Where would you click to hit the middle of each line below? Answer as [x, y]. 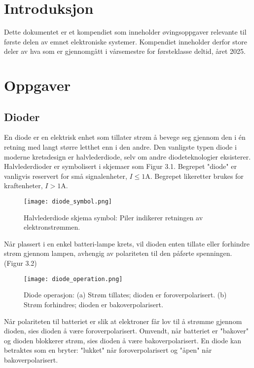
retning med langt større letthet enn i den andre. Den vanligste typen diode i [120, 147]
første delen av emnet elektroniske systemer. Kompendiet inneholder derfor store [126, 41]
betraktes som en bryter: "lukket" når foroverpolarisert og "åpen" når [108, 350]
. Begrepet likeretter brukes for [197, 176]
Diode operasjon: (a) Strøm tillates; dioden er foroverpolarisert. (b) [125, 295]
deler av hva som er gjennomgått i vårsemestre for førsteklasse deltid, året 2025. [125, 51]
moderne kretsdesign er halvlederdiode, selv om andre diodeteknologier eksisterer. [127, 156]
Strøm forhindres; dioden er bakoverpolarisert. [93, 304]
